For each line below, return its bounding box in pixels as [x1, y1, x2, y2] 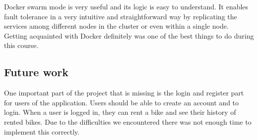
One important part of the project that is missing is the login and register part [4, 88, 244, 98]
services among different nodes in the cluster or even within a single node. [4, 21, 229, 31]
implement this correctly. [4, 126, 80, 137]
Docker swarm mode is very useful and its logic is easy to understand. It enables [4, 1, 249, 11]
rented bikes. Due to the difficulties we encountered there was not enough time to [4, 116, 252, 127]
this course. [4, 40, 39, 50]
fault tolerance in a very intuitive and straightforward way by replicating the [4, 11, 237, 21]
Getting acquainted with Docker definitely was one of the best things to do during [4, 30, 254, 41]
